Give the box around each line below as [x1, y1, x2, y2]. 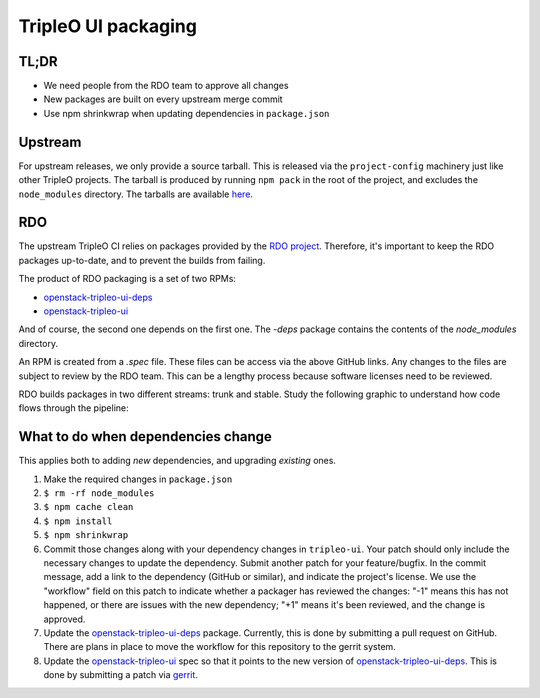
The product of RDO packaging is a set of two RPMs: [18, 273, 237, 285]
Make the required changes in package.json [43, 473, 233, 485]
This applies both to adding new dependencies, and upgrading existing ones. [18, 455, 337, 467]
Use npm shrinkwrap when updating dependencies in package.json [43, 107, 330, 119]
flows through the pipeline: [18, 402, 129, 414]
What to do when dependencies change [18, 428, 272, 445]
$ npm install [43, 515, 113, 527]
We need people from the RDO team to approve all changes [43, 80, 289, 92]
